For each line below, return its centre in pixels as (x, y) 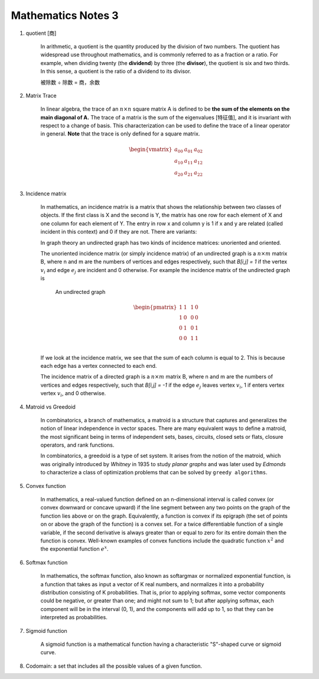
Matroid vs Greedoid (51, 407)
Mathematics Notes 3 (65, 15)
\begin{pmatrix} (155, 307)
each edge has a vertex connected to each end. (99, 366)
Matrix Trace (41, 95)
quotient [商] (41, 33)
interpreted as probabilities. (74, 617)
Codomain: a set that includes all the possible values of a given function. (114, 666)
